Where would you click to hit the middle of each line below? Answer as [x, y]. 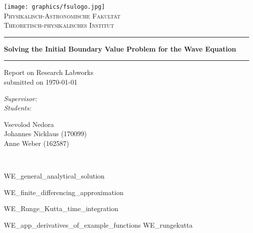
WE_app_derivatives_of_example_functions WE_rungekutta [98, 224]
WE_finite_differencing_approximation [64, 192]
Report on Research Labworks [49, 72]
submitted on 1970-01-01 [41, 82]
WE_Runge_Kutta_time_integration [61, 208]
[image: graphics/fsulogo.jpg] [54, 7]
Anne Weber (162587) [36, 143]
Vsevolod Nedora [29, 124]
